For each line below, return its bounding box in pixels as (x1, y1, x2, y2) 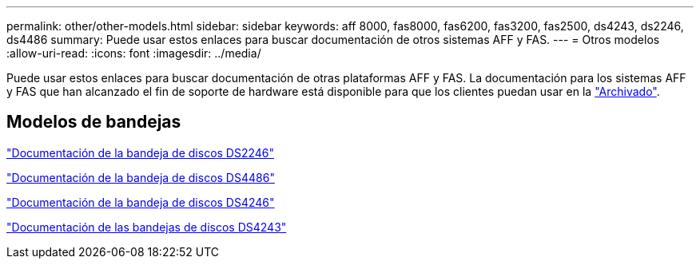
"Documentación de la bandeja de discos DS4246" (6, 195, 275, 209)
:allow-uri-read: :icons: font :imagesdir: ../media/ (6, 46, 261, 60)
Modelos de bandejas (6, 112, 181, 132)
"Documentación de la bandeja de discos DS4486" (6, 170, 275, 184)
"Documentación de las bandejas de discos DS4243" (6, 220, 287, 234)
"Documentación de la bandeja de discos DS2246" (6, 145, 275, 160)
